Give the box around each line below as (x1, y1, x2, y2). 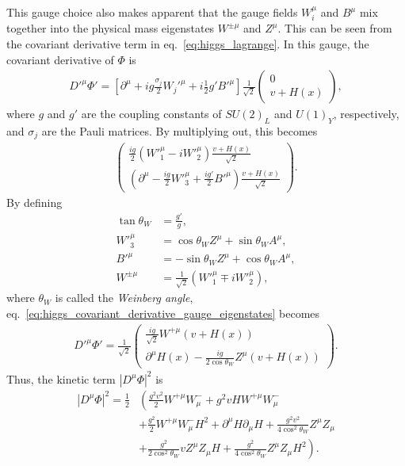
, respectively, (333, 105, 399, 122)
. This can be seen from (277, 20, 392, 36)
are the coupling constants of (81, 105, 222, 122)
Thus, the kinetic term (6, 370, 116, 387)
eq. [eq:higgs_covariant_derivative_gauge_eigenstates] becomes (6, 305, 320, 322)
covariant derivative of (6, 51, 114, 67)
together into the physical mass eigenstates (6, 20, 215, 36)
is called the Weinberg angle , (55, 289, 193, 306)
